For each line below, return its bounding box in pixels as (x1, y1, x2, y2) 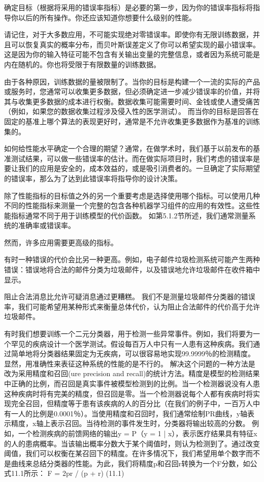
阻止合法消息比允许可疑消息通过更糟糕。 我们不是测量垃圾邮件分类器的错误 (4, 291, 255, 302)
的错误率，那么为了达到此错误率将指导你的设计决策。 (4, 173, 182, 183)
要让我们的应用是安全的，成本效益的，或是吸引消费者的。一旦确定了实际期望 (4, 163, 260, 174)
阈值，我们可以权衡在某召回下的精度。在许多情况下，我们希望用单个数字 (4, 448, 246, 459)
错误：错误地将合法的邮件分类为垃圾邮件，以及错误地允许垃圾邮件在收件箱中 (4, 264, 260, 275)
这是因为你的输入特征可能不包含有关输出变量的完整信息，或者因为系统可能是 (4, 49, 260, 60)
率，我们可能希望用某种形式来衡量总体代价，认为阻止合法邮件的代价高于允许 (4, 301, 260, 311)
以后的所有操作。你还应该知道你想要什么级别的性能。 (18, 12, 196, 22)
